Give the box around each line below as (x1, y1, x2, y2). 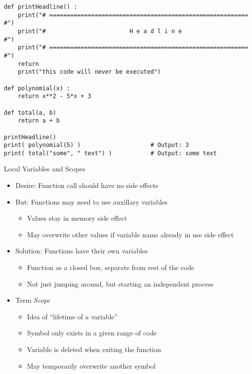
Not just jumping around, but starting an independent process (27, 278, 213, 289)
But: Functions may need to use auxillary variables (15, 196, 168, 207)
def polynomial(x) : (4, 84, 71, 92)
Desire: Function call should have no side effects (15, 180, 158, 190)
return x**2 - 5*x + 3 (18, 93, 91, 100)
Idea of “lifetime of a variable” (27, 311, 118, 321)
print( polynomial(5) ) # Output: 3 (4, 142, 189, 149)
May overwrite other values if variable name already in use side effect (27, 229, 234, 239)
